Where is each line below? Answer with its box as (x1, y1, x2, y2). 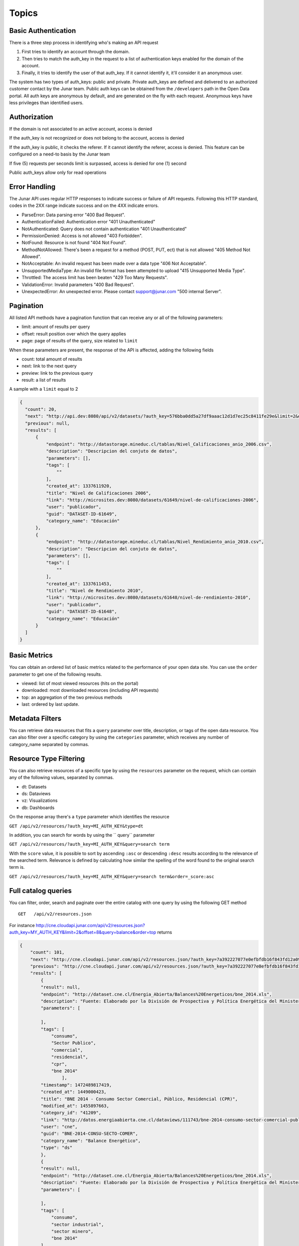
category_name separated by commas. (9, 741, 89, 747)
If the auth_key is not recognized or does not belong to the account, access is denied (9, 135, 184, 141)
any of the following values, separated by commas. (9, 775, 114, 780)
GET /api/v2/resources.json (18, 911, 92, 917)
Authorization (9, 113, 53, 121)
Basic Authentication (9, 26, 76, 35)
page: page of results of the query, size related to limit (21, 338, 138, 344)
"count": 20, (25, 406, 57, 412)
